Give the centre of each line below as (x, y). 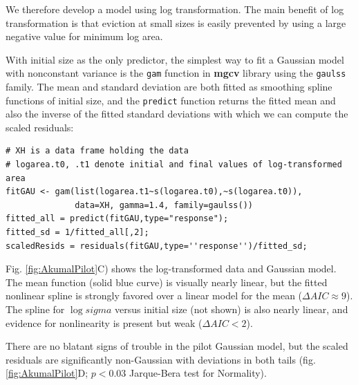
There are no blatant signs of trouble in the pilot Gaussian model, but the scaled (177, 346)
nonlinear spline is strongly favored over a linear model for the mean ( (154, 295)
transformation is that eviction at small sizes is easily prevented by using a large (176, 22)
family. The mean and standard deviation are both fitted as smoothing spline (169, 87)
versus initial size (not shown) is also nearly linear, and (232, 309)
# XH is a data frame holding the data (97, 151)
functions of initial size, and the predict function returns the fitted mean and (171, 100)
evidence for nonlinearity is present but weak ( (104, 322)
